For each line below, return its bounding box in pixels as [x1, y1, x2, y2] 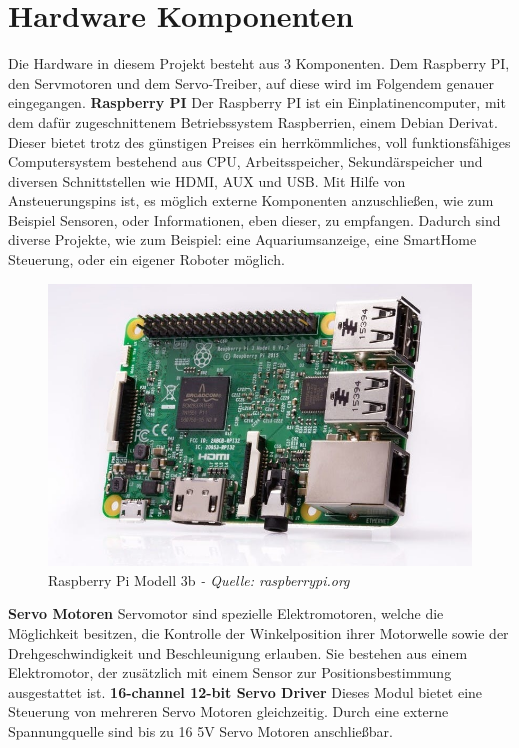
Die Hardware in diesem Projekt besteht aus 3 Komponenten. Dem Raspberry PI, [8, 53, 510, 74]
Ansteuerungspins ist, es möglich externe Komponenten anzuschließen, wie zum [8, 190, 494, 211]
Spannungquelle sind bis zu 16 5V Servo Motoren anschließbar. [8, 720, 393, 741]
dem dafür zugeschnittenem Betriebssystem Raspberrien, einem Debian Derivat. [8, 111, 498, 132]
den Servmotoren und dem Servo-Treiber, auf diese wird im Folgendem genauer [8, 72, 494, 93]
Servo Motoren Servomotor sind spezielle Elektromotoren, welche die [8, 603, 444, 624]
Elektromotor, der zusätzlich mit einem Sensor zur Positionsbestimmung [8, 662, 452, 683]
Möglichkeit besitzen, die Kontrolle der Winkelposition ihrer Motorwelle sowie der [8, 622, 509, 643]
